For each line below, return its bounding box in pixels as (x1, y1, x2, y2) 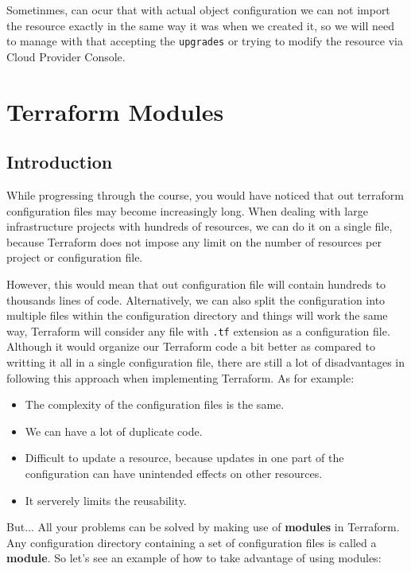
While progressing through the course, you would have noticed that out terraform (6, 187, 404, 204)
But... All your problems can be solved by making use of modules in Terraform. (6, 519, 400, 535)
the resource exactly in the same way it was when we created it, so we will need (6, 17, 394, 33)
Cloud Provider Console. (6, 48, 126, 64)
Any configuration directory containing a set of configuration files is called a (6, 534, 377, 550)
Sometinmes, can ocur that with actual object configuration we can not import (6, 2, 390, 17)
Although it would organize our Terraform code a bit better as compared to (6, 338, 375, 355)
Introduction (6, 150, 113, 174)
